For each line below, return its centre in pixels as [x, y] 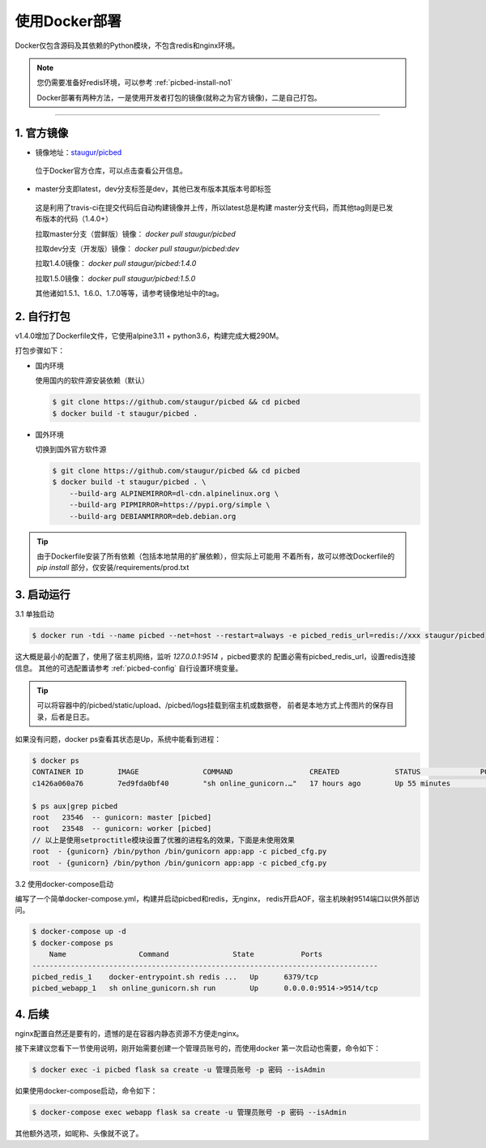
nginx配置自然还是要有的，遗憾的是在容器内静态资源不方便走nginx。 [129, 1033]
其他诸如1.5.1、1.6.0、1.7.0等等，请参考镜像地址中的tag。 [130, 293]
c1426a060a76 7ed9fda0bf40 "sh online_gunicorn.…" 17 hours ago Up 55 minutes [241, 783]
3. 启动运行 [43, 595]
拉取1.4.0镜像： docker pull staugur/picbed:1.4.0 [116, 263]
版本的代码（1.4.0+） [77, 219]
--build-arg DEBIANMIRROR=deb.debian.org [153, 516]
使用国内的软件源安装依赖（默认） [92, 380]
